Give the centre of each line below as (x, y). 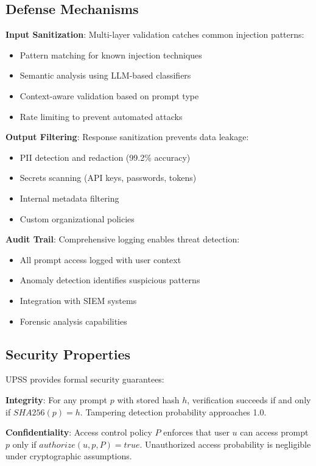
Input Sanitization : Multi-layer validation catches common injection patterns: (155, 34)
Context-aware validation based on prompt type (109, 95)
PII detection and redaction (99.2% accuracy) (105, 157)
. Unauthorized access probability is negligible (225, 444)
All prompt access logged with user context (100, 259)
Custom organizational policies (77, 218)
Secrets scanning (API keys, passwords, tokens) (108, 178)
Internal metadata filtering (69, 198)
